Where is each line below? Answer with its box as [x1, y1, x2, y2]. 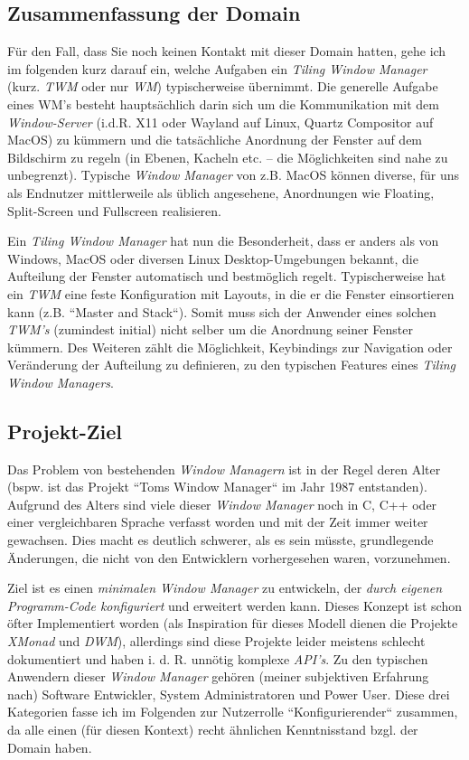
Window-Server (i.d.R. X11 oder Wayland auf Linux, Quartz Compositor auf [7, 112, 434, 131]
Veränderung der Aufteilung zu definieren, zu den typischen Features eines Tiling [7, 355, 456, 374]
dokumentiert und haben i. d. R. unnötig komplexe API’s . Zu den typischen [7, 649, 428, 668]
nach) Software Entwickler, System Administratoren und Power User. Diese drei [7, 684, 450, 703]
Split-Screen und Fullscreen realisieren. [7, 201, 221, 220]
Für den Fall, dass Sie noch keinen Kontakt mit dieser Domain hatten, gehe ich [7, 42, 446, 61]
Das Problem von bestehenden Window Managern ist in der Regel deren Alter [7, 459, 441, 478]
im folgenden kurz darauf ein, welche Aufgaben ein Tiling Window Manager [7, 59, 427, 78]
